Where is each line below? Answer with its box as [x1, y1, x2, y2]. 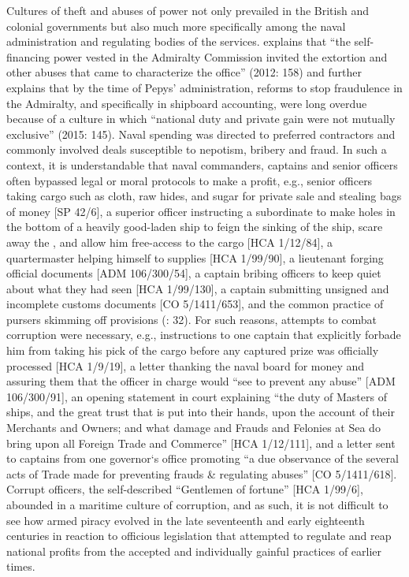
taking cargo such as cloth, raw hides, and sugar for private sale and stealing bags [6, 188, 402, 204]
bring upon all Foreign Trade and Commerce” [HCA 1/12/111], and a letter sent [6, 434, 396, 451]
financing [6, 48, 50, 65]
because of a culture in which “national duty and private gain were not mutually [6, 110, 396, 127]
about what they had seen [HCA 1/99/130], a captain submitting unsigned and [6, 280, 389, 296]
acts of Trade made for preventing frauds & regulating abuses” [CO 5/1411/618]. [6, 465, 397, 482]
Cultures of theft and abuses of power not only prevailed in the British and [6, 2, 369, 18]
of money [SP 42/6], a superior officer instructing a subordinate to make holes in [6, 203, 396, 219]
